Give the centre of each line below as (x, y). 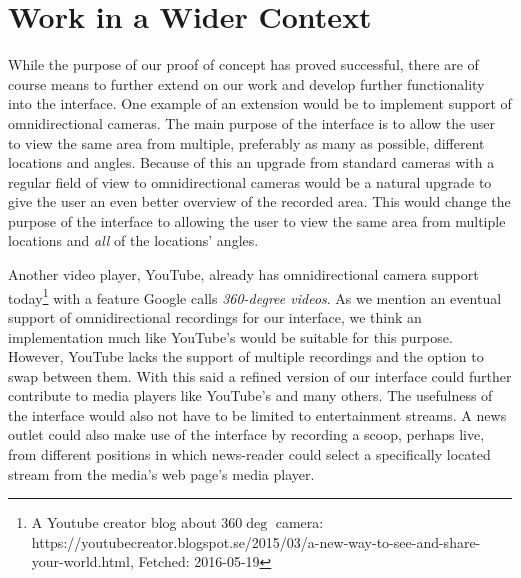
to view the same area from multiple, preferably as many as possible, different (246, 142)
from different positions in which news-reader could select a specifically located (249, 454)
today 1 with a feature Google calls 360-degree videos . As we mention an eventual (255, 296)
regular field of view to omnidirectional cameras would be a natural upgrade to (250, 181)
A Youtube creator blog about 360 (137, 522)
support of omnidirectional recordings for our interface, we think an (215, 316)
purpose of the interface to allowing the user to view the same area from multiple (257, 220)
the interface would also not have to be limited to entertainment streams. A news (257, 414)
